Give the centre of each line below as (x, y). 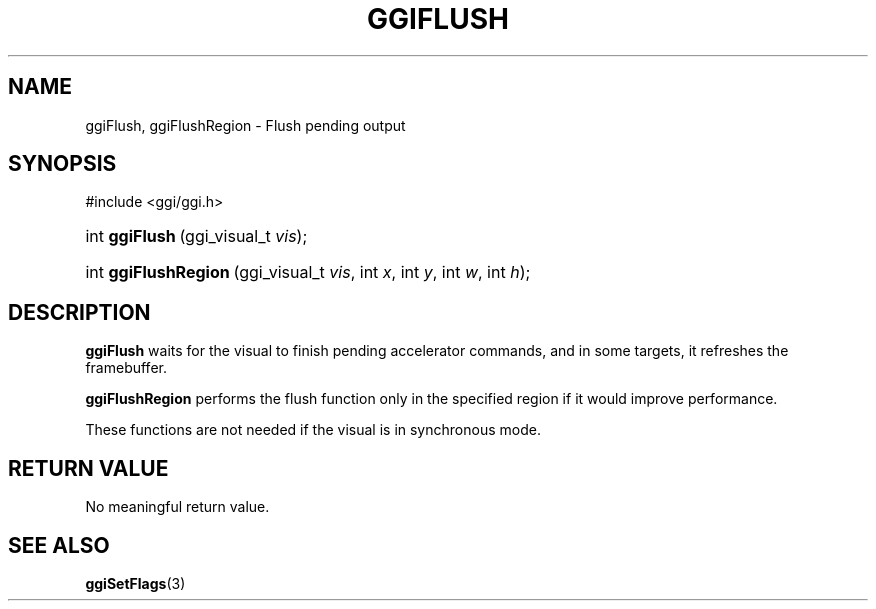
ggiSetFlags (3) (135, 583)
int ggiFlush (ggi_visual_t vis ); (196, 236)
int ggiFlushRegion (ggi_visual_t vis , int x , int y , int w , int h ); (308, 272)
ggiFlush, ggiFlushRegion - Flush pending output (245, 125)
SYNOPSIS (62, 164)
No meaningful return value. (177, 507)
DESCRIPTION (79, 312)
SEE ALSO (59, 545)
